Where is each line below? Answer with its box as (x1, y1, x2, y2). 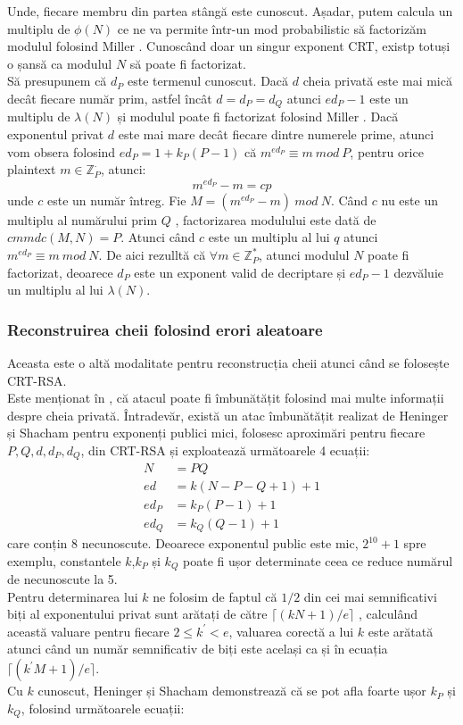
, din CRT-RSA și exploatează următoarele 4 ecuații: (80, 441, 370, 460)
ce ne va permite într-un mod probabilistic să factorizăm (117, 19, 426, 37)
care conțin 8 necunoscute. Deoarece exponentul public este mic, (7, 534, 359, 553)
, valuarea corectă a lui (228, 621, 354, 640)
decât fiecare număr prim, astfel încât (7, 88, 212, 107)
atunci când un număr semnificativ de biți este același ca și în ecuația (7, 639, 388, 658)
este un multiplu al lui (208, 228, 330, 246)
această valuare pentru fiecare (7, 621, 169, 640)
